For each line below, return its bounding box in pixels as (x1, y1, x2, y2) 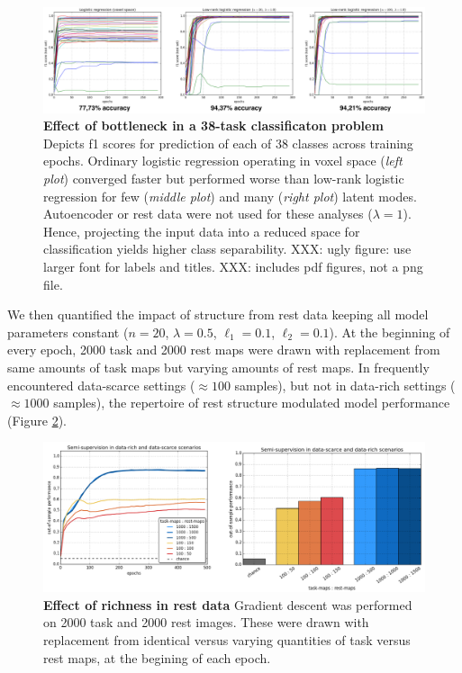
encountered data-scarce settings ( (7, 375, 195, 394)
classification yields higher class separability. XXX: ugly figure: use (43, 239, 412, 258)
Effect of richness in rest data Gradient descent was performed (43, 595, 412, 614)
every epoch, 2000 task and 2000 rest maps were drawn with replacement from (7, 340, 440, 359)
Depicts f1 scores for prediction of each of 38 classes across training (43, 133, 413, 152)
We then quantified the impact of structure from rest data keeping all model (7, 305, 429, 324)
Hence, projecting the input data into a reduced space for (43, 221, 360, 240)
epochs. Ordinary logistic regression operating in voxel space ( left (43, 151, 403, 170)
